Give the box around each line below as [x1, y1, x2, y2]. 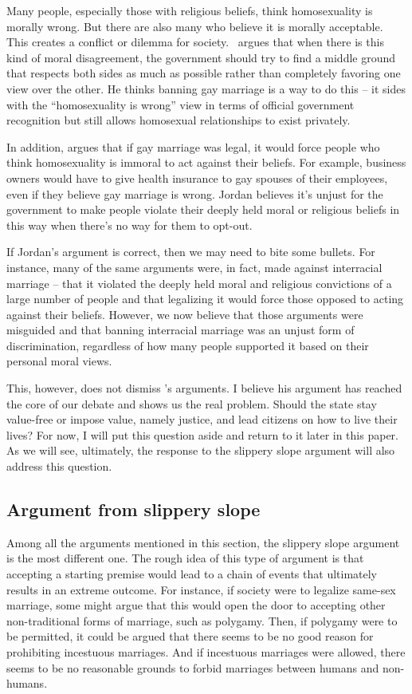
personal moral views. [6, 353, 112, 369]
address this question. [6, 458, 112, 475]
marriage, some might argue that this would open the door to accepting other [6, 597, 386, 613]
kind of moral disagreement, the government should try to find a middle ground [6, 49, 396, 65]
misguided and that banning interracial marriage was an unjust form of [6, 321, 355, 338]
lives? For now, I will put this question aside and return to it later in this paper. [6, 426, 398, 443]
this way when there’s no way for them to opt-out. [6, 216, 253, 233]
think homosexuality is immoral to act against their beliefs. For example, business [6, 154, 406, 171]
